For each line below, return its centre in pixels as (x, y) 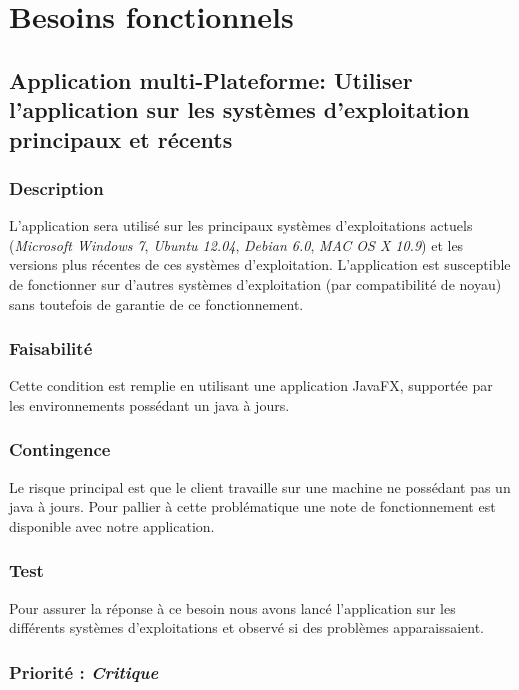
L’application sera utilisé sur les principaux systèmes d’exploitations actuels (241, 225)
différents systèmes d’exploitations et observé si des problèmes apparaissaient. (247, 627)
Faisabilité (51, 348)
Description (56, 187)
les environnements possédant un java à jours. (149, 404)
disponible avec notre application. (112, 525)
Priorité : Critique (84, 671)
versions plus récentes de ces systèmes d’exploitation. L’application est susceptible (260, 264)
